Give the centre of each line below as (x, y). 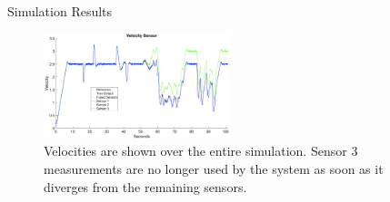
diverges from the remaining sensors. (145, 186)
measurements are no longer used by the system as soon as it (214, 169)
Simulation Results (60, 11)
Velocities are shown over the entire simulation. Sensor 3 (201, 151)
